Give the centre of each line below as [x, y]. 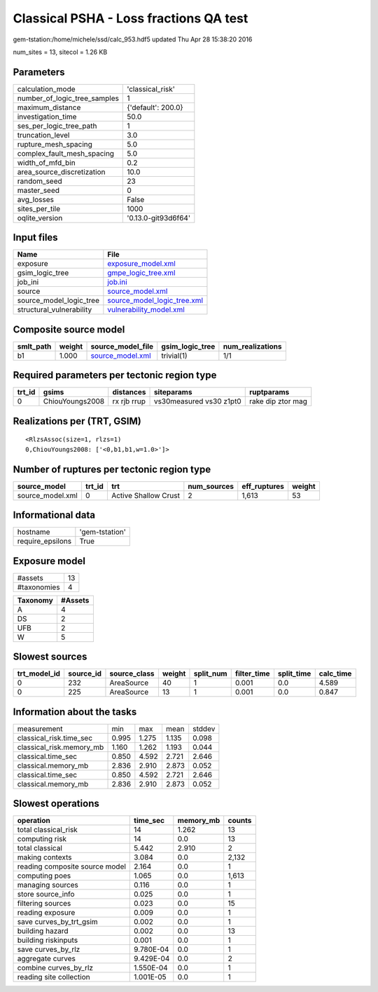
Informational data [54, 515]
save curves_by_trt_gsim [57, 922]
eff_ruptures [263, 486]
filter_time [252, 673]
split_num [210, 673]
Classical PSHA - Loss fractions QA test [131, 18]
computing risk [42, 839]
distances [129, 392]
